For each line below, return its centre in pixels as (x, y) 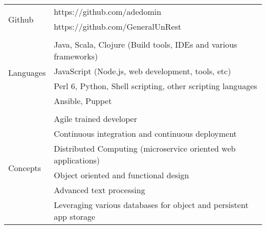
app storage (75, 216)
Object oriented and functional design (121, 175)
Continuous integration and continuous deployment (145, 133)
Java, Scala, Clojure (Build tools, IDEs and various (146, 44)
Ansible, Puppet (83, 101)
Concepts (25, 168)
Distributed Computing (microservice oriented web (145, 148)
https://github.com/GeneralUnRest (118, 26)
